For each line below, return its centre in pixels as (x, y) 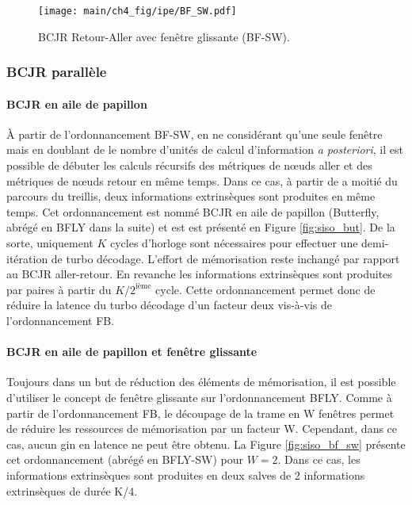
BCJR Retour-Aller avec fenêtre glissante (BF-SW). (164, 36)
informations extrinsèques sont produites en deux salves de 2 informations (186, 474)
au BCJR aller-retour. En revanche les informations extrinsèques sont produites (199, 274)
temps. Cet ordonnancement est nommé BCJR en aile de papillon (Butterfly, (193, 211)
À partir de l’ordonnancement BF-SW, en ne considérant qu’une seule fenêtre (195, 134)
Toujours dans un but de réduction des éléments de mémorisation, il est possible (201, 382)
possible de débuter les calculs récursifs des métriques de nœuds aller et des (189, 165)
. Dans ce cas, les (319, 459)
